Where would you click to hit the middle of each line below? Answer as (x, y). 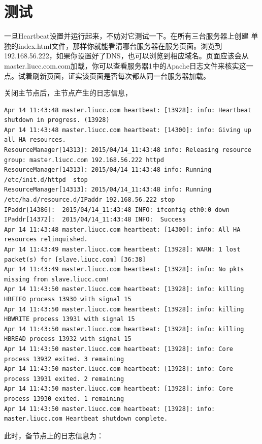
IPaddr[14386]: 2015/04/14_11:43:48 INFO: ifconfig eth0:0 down (117, 210)
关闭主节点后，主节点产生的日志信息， (68, 93)
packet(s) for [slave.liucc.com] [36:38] (75, 259)
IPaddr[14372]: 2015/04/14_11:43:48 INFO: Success (95, 220)
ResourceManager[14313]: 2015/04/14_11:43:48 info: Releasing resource (128, 150)
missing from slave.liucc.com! (57, 279)
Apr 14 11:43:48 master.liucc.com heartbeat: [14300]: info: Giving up (128, 130)
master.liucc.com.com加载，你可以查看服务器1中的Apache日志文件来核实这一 (129, 65)
